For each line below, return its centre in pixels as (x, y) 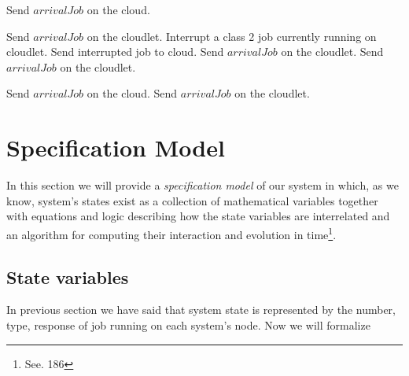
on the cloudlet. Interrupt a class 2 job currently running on (232, 36)
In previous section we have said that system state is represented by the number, (201, 310)
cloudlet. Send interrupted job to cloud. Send (115, 52)
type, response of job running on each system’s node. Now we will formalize (188, 324)
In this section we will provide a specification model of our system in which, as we (203, 185)
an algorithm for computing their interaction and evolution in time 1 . (171, 233)
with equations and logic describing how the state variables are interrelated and (198, 216)
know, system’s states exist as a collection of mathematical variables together (192, 200)
